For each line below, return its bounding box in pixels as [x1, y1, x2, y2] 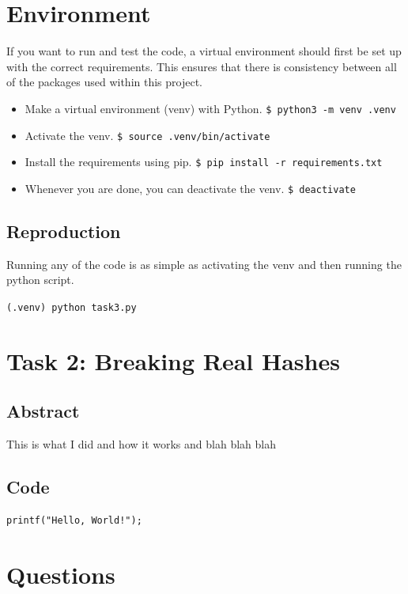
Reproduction [6, 218, 121, 243]
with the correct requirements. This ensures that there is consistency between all [6, 58, 397, 74]
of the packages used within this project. [6, 74, 202, 90]
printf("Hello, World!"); [6, 514, 142, 526]
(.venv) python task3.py [6, 301, 137, 313]
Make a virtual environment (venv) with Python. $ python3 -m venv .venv [25, 100, 396, 116]
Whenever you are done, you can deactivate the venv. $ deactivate [25, 180, 356, 196]
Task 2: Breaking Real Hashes [6, 344, 340, 376]
